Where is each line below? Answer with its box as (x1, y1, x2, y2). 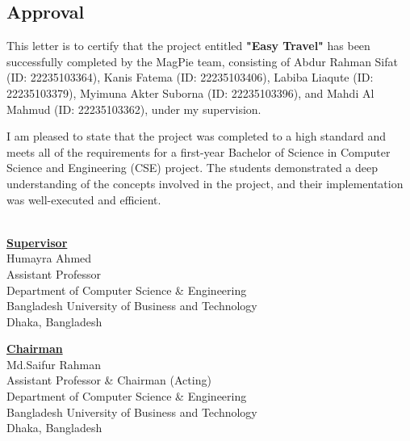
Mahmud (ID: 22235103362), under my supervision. (6, 100, 261, 117)
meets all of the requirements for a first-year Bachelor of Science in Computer (6, 143, 391, 160)
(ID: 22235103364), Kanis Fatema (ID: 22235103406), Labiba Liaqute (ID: (6, 69, 374, 86)
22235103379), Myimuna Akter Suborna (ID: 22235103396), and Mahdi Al (6, 84, 374, 101)
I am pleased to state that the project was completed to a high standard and (6, 128, 387, 145)
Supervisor (6, 233, 68, 250)
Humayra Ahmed (6, 250, 92, 267)
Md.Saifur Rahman (6, 355, 101, 372)
